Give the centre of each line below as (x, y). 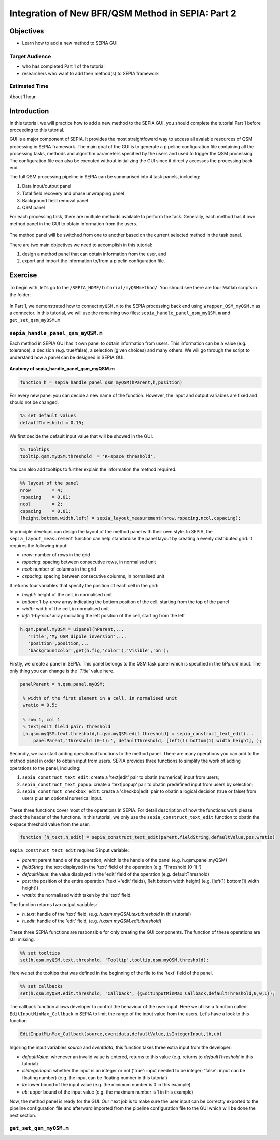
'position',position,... (59, 644)
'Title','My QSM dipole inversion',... (77, 636)
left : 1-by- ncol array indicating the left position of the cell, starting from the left (103, 616)
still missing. (22, 939)
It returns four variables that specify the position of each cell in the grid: (84, 585)
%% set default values (48, 416)
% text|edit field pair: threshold (67, 727)
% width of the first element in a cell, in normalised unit (100, 698)
